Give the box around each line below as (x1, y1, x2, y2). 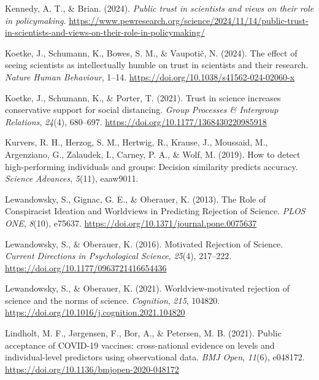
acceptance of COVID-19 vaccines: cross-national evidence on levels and (5, 338, 275, 351)
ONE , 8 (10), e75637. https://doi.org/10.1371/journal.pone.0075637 (5, 216, 257, 229)
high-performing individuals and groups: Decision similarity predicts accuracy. (5, 160, 298, 173)
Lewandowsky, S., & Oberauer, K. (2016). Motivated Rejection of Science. (5, 237, 283, 250)
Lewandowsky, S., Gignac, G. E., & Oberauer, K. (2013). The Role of (5, 192, 266, 205)
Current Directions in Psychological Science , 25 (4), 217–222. (5, 249, 232, 262)
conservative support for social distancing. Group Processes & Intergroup (5, 103, 279, 116)
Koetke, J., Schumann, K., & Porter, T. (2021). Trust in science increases (5, 91, 281, 104)
